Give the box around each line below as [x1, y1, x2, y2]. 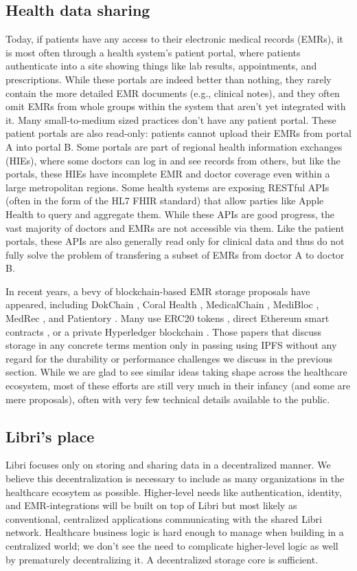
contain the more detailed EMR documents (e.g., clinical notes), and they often [5, 85, 340, 100]
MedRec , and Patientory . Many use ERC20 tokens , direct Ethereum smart [5, 311, 330, 325]
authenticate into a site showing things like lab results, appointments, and [5, 58, 317, 73]
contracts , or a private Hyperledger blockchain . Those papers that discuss [5, 324, 321, 338]
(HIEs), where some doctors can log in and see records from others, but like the [5, 153, 341, 167]
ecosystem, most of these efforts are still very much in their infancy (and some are [5, 378, 351, 393]
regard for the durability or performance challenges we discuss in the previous [5, 351, 332, 365]
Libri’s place [5, 425, 95, 446]
